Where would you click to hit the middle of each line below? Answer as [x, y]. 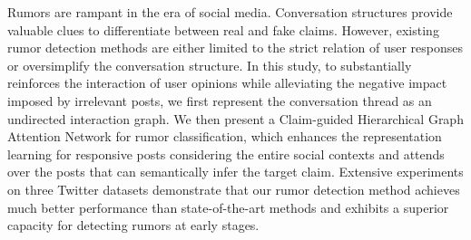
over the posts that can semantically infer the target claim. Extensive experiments [235, 172]
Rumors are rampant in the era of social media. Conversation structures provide [230, 12]
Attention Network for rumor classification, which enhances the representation [225, 136]
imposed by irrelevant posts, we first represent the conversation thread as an [220, 100]
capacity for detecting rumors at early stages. [133, 225]
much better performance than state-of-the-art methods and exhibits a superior [228, 207]
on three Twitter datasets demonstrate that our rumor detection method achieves [234, 189]
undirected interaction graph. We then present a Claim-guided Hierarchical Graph [235, 118]
